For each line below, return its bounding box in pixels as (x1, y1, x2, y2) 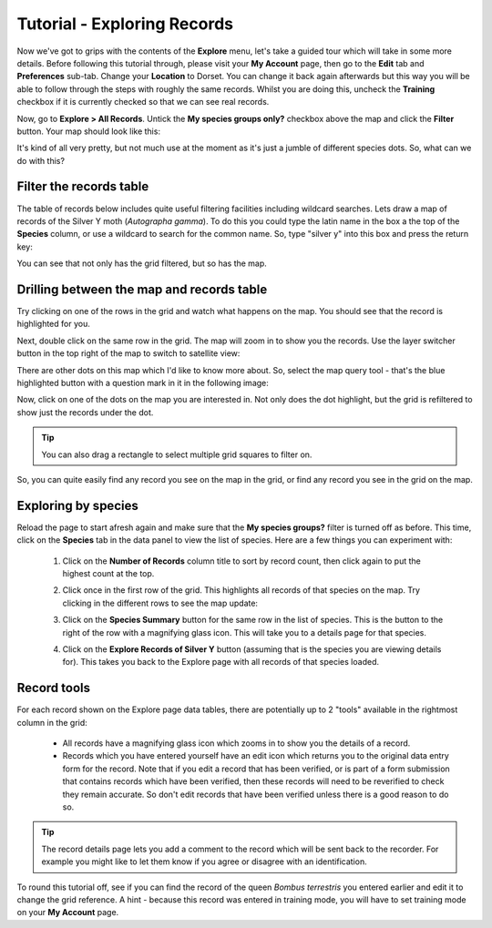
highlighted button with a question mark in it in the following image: (16, 378, 269, 388)
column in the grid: (16, 717, 88, 728)
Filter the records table (16, 178, 149, 195)
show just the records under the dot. (16, 406, 154, 418)
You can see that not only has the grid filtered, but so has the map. (16, 258, 268, 269)
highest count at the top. (62, 568, 155, 579)
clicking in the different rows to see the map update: (62, 597, 259, 608)
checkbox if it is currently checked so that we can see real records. (16, 97, 270, 107)
